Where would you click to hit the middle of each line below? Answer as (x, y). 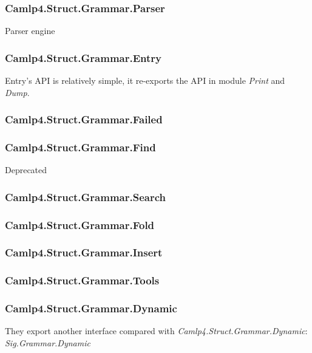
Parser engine (30, 31)
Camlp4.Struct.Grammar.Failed (84, 119)
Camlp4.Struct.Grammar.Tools (82, 280)
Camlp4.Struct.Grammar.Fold (80, 224)
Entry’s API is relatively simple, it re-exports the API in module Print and (145, 81)
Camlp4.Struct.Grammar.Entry (83, 57)
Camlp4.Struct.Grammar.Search (85, 197)
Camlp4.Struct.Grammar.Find (80, 147)
